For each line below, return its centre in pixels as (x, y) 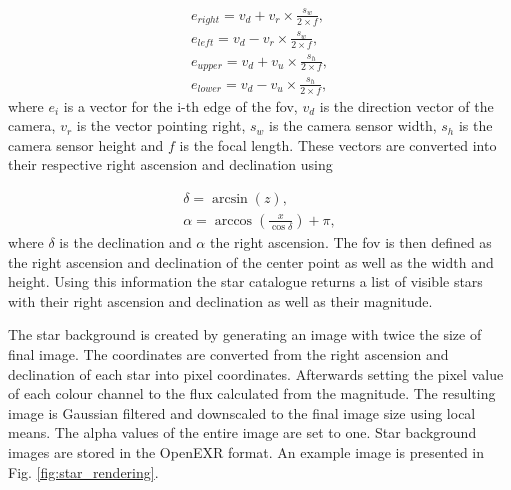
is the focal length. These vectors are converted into (338, 144)
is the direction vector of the (406, 105)
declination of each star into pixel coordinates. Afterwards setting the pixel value (256, 373)
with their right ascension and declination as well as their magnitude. (220, 300)
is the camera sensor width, (353, 125)
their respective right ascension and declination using (170, 164)
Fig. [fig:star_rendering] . (83, 471)
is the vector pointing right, (161, 125)
